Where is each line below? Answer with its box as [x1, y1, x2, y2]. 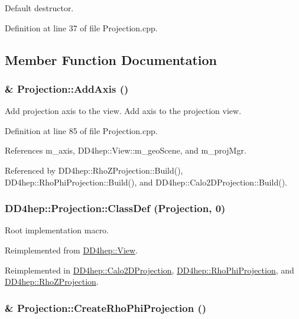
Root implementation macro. [5, 224, 109, 236]
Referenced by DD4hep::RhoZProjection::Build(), [5, 164, 183, 176]
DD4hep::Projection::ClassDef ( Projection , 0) [5, 201, 226, 216]
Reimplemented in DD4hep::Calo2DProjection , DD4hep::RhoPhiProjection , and [5, 263, 294, 276]
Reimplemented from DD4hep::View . [5, 243, 138, 256]
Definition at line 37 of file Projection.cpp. [5, 21, 158, 34]
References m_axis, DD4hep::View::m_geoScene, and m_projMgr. [5, 144, 246, 157]
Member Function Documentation [5, 50, 217, 69]
